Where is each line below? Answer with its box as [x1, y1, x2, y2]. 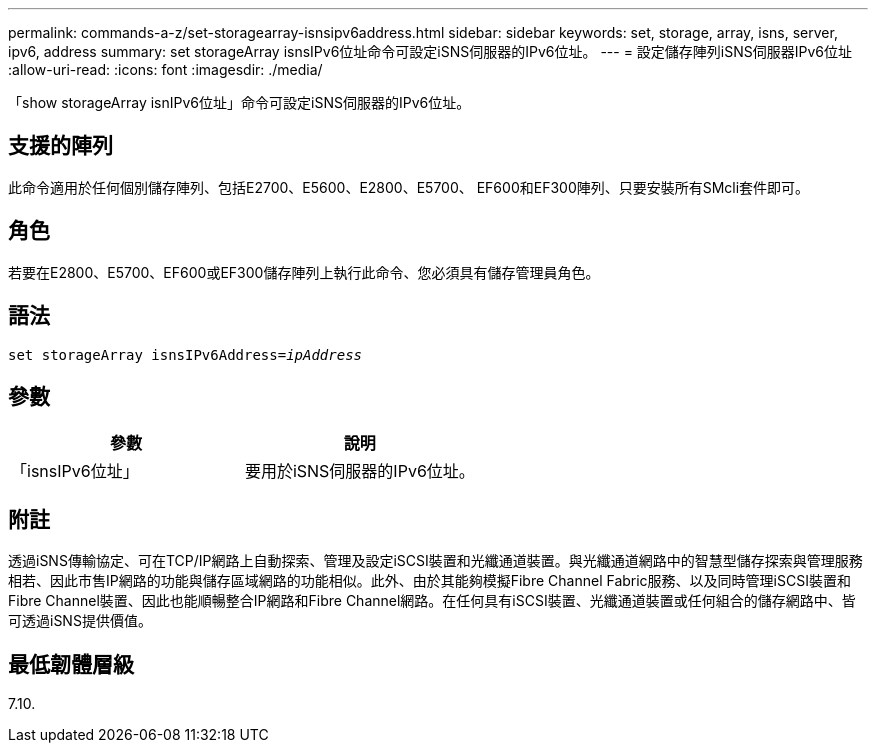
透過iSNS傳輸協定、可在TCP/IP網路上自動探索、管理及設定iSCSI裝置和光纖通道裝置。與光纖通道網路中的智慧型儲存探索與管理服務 [8, 552, 863, 570]
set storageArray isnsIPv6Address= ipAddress [8, 346, 363, 363]
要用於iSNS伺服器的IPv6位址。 [244, 461, 475, 482]
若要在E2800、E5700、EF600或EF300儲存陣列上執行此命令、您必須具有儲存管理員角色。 [8, 263, 600, 281]
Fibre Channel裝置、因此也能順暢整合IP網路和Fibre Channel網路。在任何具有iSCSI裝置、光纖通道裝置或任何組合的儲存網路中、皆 [8, 592, 856, 610]
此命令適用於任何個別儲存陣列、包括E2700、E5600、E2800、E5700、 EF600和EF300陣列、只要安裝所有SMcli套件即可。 [8, 178, 810, 196]
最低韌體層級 [8, 651, 134, 677]
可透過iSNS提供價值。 [8, 612, 152, 630]
